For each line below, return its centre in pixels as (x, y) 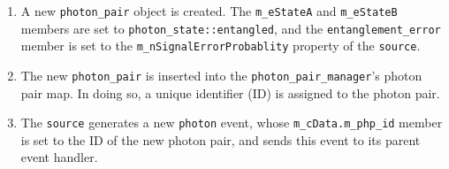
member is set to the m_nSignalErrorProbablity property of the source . (221, 46)
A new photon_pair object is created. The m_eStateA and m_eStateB (209, 11)
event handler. (59, 157)
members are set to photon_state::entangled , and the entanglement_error (231, 28)
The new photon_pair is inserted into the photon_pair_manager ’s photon (221, 75)
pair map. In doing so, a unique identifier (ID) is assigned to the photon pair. (230, 92)
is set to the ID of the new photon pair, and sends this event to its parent (221, 139)
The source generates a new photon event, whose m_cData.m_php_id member (232, 123)
